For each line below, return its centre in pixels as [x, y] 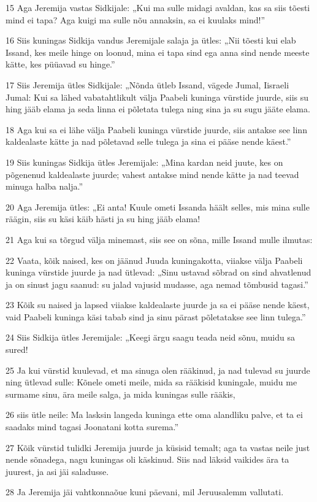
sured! [17, 349]
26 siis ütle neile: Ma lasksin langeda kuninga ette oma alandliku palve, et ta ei [154, 415]
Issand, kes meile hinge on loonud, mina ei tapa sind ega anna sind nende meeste [158, 52]
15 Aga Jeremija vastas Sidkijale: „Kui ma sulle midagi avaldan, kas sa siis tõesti [158, 7]
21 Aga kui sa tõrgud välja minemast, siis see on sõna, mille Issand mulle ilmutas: [159, 239]
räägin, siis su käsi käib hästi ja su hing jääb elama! [103, 219]
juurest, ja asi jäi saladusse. [57, 471]
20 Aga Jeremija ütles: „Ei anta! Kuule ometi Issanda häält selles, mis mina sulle [158, 207]
